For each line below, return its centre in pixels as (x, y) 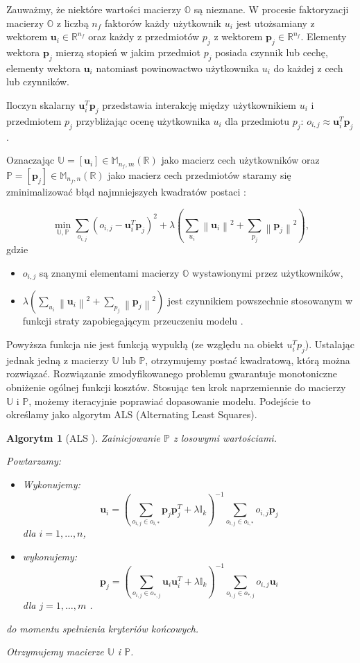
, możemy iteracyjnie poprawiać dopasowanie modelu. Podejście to (170, 401)
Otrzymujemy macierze (55, 652)
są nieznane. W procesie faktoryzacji (271, 9)
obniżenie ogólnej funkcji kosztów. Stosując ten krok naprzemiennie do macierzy (176, 387)
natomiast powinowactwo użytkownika (177, 68)
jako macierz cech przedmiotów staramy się (199, 175)
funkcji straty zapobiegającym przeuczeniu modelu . (133, 321)
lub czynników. (38, 81)
